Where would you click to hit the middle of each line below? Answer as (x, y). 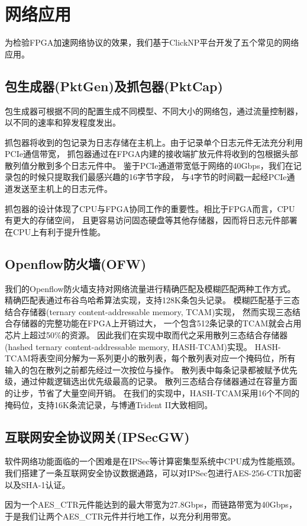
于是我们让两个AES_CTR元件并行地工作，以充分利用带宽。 (120, 516)
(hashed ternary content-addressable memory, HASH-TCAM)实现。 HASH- (143, 346)
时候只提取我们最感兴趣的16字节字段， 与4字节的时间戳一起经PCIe (158, 177)
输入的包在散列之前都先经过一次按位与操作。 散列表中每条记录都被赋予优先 (151, 369)
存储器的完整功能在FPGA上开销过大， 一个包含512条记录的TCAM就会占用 (157, 323)
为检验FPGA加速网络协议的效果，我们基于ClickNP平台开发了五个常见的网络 (152, 42)
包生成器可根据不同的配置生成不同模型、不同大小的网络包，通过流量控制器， (154, 110)
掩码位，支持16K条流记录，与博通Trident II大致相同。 (109, 404)
